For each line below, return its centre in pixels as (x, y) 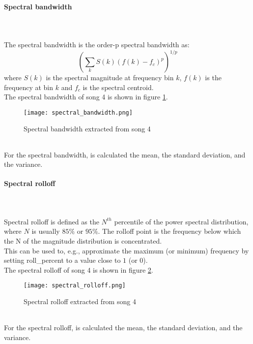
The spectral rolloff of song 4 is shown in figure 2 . (79, 269)
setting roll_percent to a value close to (62, 260)
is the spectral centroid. (118, 87)
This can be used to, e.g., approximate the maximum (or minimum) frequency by (126, 250)
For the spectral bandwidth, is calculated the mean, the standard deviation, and (125, 154)
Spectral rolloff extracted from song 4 (80, 301)
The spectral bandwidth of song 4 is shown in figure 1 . (86, 97)
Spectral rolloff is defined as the (52, 221)
